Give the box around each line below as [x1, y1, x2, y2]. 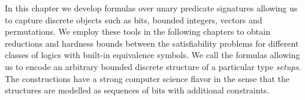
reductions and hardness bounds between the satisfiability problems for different [5, 37, 299, 49]
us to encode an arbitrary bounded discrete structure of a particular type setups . [5, 60, 301, 72]
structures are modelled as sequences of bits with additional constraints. [5, 84, 269, 96]
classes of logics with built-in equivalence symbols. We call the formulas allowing [5, 49, 300, 61]
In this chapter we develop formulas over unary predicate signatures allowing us [5, 2, 298, 14]
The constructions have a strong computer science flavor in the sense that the [5, 72, 290, 84]
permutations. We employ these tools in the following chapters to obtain [5, 25, 270, 38]
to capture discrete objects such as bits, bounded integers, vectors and [5, 13, 262, 26]
